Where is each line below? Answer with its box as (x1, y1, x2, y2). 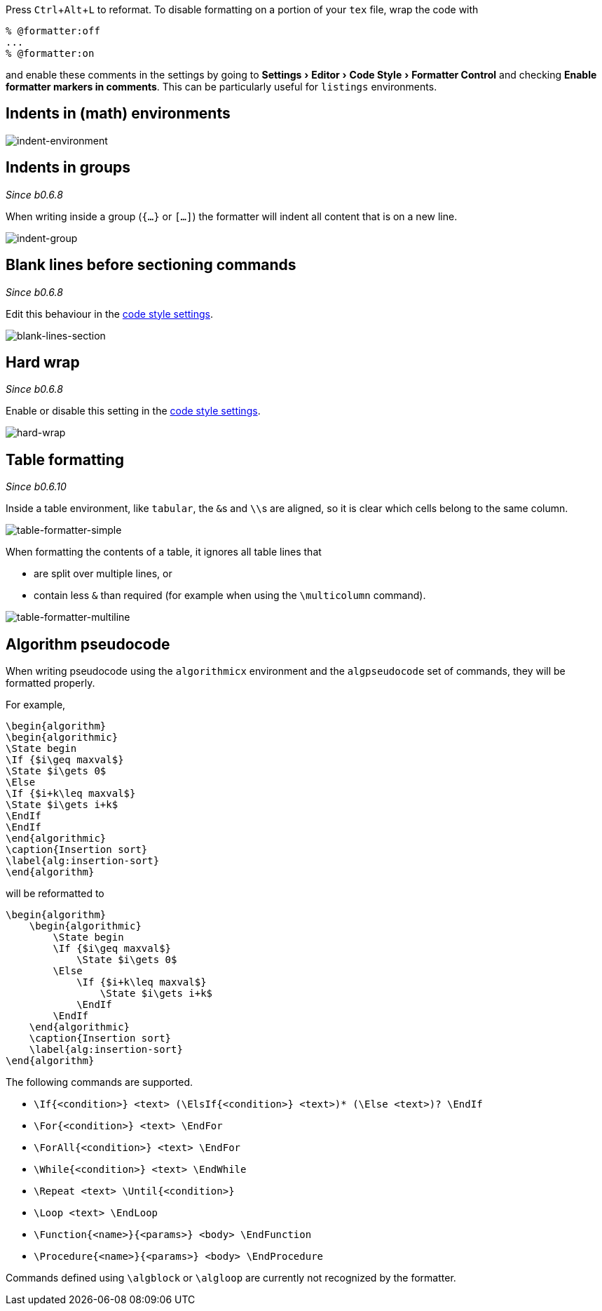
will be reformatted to (6, 887, 104, 900)
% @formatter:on (6, 48, 95, 59)
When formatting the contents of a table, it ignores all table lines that (6, 546, 322, 558)
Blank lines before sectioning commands (6, 256, 296, 274)
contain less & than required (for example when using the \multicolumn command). (34, 589, 426, 602)
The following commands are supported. (6, 1076, 193, 1089)
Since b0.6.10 (6, 480, 67, 493)
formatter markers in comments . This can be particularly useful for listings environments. (6, 81, 437, 93)
